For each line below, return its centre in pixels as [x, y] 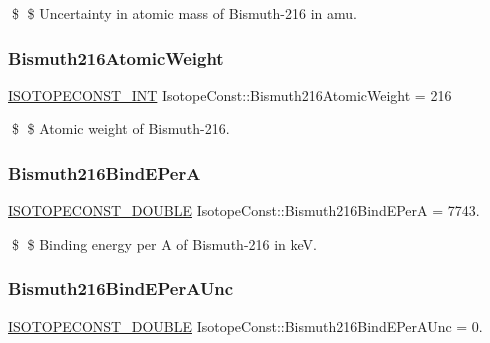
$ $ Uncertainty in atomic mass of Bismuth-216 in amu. [184, 13]
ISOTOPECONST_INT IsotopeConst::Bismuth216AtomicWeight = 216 [230, 94]
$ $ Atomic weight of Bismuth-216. [120, 128]
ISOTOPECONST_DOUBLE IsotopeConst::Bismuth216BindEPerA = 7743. [244, 210]
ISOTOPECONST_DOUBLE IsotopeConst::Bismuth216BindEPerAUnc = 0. [245, 325]
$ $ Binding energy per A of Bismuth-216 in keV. [164, 243]
